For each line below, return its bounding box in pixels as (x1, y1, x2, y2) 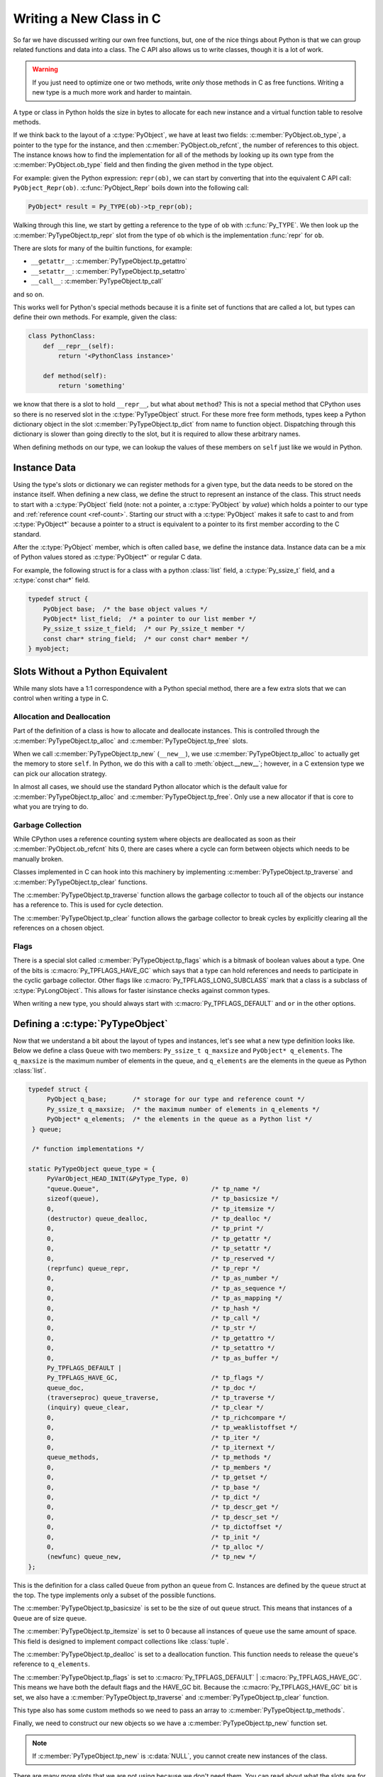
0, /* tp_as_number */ (46, 1274, 279, 1282)
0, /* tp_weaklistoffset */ (46, 1424, 298, 1432)
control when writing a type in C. (13, 694, 109, 703)
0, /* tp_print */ (46, 1225, 264, 1233)
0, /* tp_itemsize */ (46, 1205, 275, 1213)
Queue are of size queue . (13, 1614, 87, 1622)
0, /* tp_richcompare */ (46, 1413, 287, 1422)
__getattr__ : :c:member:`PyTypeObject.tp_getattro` (30, 257, 188, 266)
